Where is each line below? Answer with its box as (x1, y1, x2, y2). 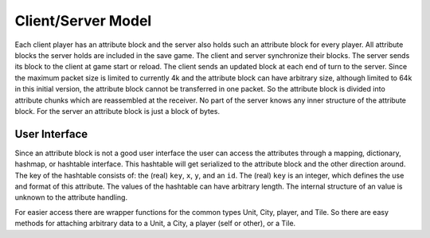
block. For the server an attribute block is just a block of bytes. (14, 106, 221, 115)
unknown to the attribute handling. (14, 193, 127, 202)
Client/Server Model (14, 12, 152, 29)
